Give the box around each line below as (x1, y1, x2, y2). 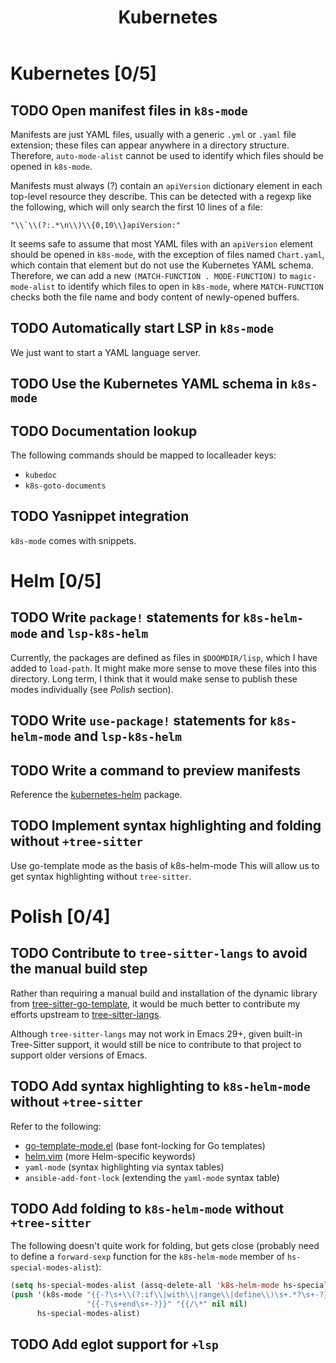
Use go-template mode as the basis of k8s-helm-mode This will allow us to (10, 859, 320, 871)
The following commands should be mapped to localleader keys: (10, 449, 277, 461)
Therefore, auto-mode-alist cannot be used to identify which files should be (10, 150, 324, 161)
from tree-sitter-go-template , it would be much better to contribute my (10, 997, 301, 1010)
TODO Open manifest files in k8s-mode (10, 102, 248, 119)
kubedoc (24, 471, 57, 481)
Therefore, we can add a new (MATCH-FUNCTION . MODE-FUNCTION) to (10, 270, 288, 281)
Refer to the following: (10, 1120, 102, 1132)
